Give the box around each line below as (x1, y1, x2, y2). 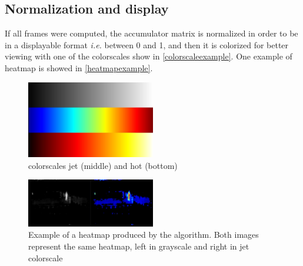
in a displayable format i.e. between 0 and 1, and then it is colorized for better (5, 38, 289, 51)
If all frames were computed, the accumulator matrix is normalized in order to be (5, 27, 298, 39)
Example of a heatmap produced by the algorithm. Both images (28, 228, 259, 241)
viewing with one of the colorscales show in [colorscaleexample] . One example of (5, 50, 292, 62)
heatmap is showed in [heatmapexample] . (5, 61, 153, 74)
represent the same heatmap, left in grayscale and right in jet (28, 240, 249, 252)
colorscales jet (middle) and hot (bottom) (28, 159, 178, 171)
